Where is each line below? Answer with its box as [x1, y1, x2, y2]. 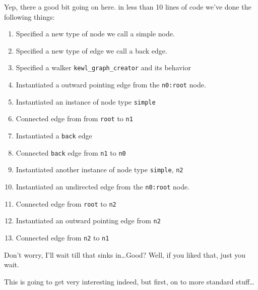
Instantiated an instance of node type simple [16, 96, 156, 107]
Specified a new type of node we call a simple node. [16, 28, 175, 39]
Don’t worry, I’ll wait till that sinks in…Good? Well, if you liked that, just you [4, 249, 246, 260]
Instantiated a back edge [16, 130, 92, 140]
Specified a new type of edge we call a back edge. [16, 45, 167, 56]
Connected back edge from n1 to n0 [16, 147, 126, 158]
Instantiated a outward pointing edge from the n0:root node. [16, 79, 206, 90]
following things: [4, 11, 55, 22]
